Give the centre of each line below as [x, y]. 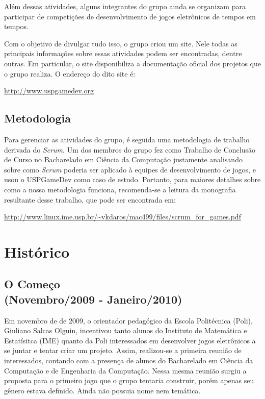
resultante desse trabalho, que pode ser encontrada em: [90, 199]
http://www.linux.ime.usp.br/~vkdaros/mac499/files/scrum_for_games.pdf [123, 217]
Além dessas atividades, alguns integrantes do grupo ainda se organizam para [125, 6]
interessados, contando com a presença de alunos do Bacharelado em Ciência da [129, 360]
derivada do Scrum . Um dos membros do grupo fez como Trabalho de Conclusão [130, 149]
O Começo [32, 284]
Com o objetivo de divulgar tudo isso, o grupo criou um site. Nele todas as [121, 43]
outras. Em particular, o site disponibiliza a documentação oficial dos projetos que [132, 63]
